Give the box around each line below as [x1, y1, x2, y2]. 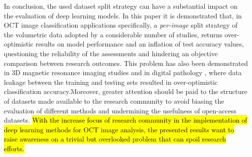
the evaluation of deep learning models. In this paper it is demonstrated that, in [4, 10, 242, 20]
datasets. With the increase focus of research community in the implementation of [4, 115, 248, 125]
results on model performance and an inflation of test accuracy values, [35, 39, 244, 49]
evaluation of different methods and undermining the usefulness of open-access [4, 105, 236, 115]
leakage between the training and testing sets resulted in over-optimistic [4, 77, 218, 87]
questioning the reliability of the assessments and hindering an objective [4, 48, 218, 58]
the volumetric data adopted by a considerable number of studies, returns [4, 29, 222, 39]
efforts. [4, 143, 24, 153]
